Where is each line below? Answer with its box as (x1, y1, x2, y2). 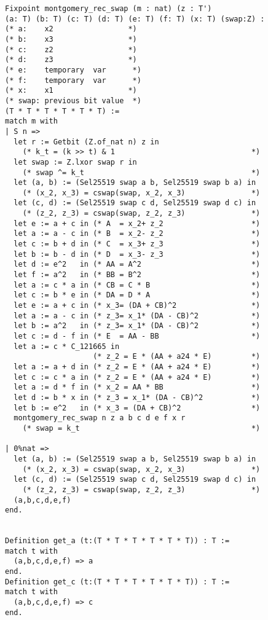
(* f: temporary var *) (5, 76, 141, 85)
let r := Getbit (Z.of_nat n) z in (14, 137, 159, 146)
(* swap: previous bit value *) (5, 96, 141, 105)
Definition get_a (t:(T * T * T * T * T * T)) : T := (5, 536, 230, 546)
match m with (5, 117, 58, 126)
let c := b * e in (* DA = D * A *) (14, 291, 261, 300)
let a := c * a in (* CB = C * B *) (14, 280, 261, 289)
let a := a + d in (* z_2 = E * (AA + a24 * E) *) (14, 362, 261, 371)
